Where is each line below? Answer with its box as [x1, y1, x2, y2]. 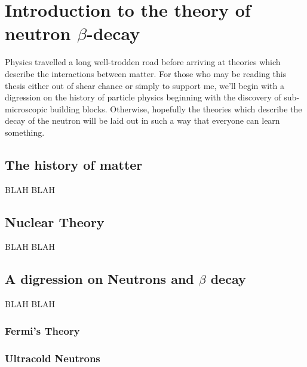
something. [5, 126, 45, 138]
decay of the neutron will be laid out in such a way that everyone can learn [5, 114, 280, 127]
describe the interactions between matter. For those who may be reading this [5, 67, 287, 79]
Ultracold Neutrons [5, 350, 100, 365]
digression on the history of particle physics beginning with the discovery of [5, 91, 281, 103]
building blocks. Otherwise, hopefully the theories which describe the [50, 102, 302, 115]
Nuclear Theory [5, 212, 105, 231]
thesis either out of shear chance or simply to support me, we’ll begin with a [5, 79, 284, 91]
